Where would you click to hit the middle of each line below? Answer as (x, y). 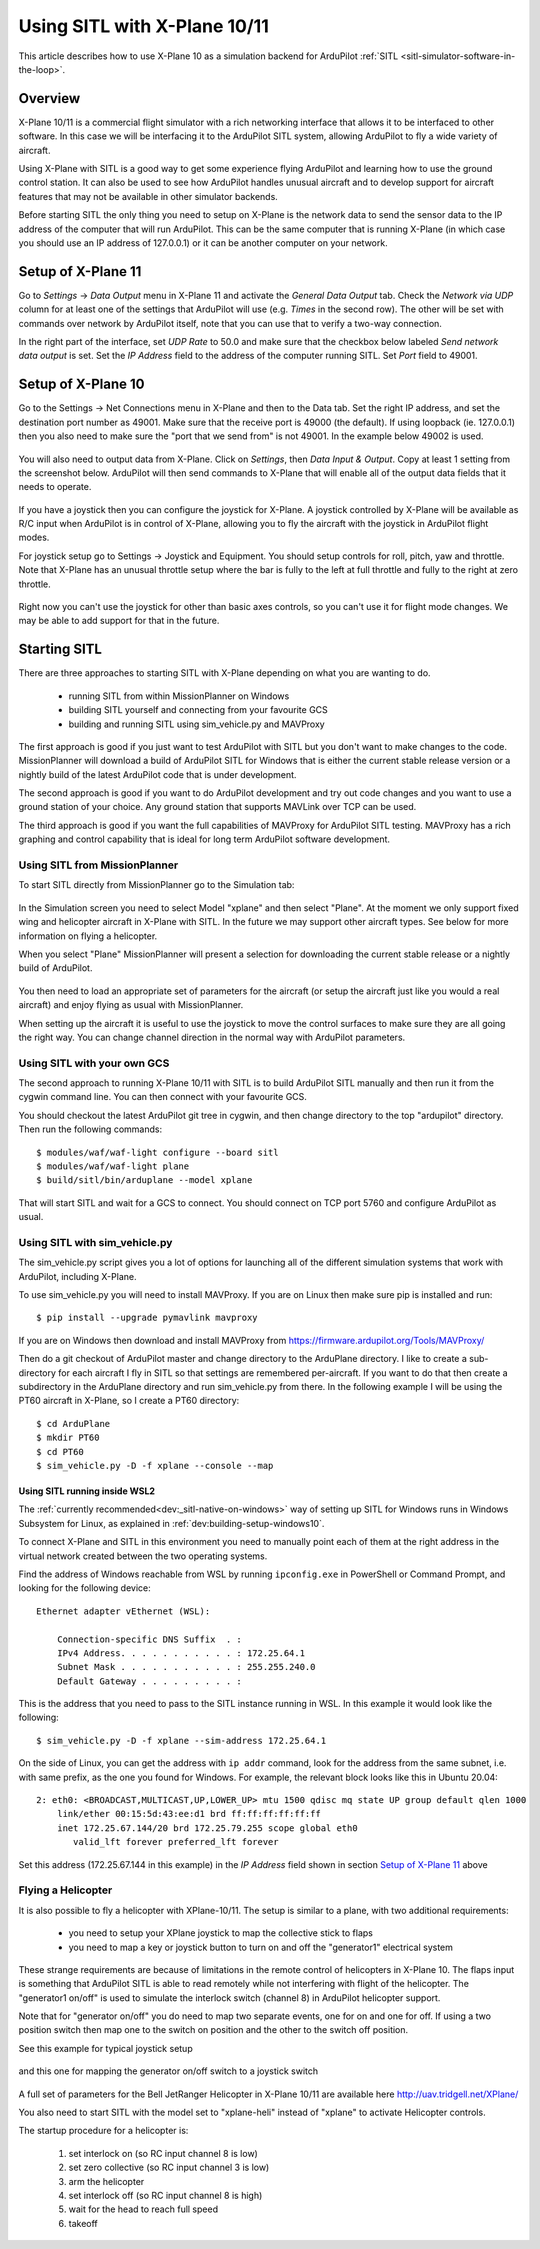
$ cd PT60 (60, 1451)
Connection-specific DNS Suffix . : (149, 1639)
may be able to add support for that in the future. (119, 621)
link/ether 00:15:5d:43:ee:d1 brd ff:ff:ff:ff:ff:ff (189, 1814)
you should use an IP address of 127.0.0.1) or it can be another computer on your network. (203, 242)
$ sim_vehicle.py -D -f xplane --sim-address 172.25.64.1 (181, 1740)
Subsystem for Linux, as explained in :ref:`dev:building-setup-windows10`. (171, 1523)
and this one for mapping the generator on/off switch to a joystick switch (168, 2071)
